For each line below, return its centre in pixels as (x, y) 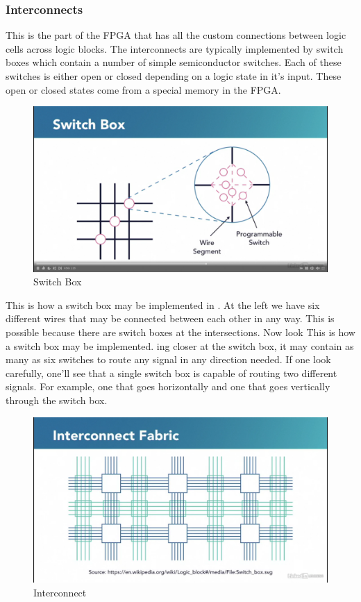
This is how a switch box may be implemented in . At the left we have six (163, 304)
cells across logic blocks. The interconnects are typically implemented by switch (175, 48)
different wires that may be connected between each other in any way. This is (170, 318)
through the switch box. (57, 400)
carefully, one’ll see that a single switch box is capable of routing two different (171, 373)
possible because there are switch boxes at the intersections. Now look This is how (180, 332)
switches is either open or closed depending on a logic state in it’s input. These (174, 76)
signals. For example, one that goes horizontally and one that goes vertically (168, 386)
